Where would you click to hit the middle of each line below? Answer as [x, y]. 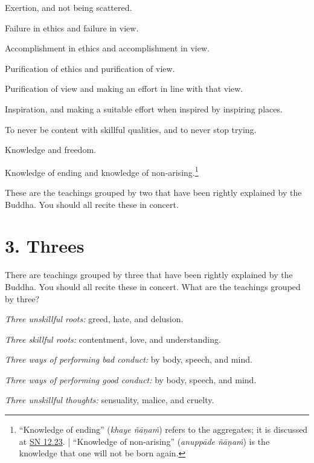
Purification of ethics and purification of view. [90, 68]
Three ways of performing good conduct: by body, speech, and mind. [131, 379]
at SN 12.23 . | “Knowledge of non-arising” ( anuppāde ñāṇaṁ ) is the [144, 441]
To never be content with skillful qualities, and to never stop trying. [131, 129]
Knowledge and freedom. [50, 150]
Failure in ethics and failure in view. [72, 28]
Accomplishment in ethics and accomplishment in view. [107, 48]
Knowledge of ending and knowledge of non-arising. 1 [102, 171]
